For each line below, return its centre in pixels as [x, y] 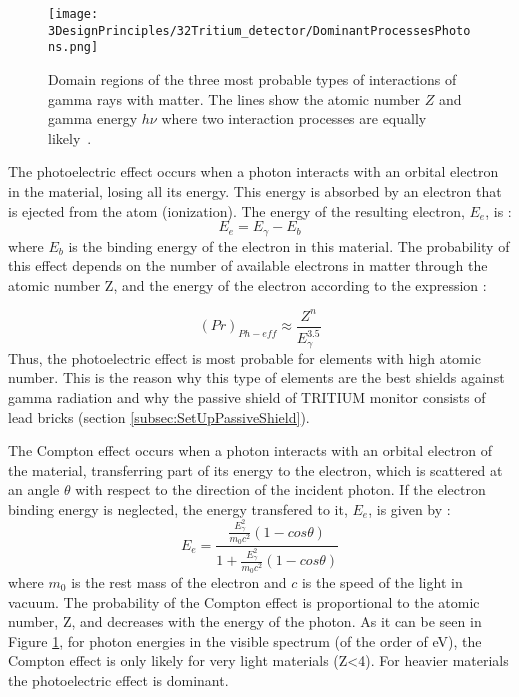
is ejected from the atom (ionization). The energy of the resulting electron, [236, 210]
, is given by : [409, 508]
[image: [73, 14]
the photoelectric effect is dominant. [118, 679]
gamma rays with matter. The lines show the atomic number [234, 98]
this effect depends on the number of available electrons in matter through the [248, 265]
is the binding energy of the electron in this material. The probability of [289, 245]
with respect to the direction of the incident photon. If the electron [280, 489]
